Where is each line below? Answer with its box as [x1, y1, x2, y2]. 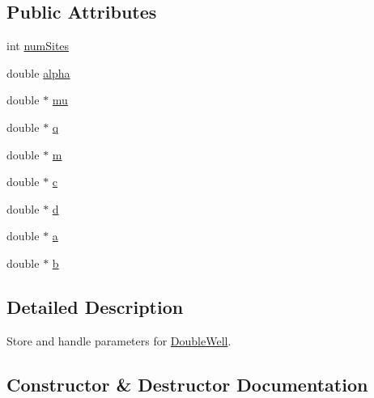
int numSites [6, 37, 70, 54]
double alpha [6, 64, 70, 81]
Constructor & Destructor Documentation [6, 371, 368, 396]
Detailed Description [6, 294, 184, 319]
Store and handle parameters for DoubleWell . [6, 332, 232, 349]
